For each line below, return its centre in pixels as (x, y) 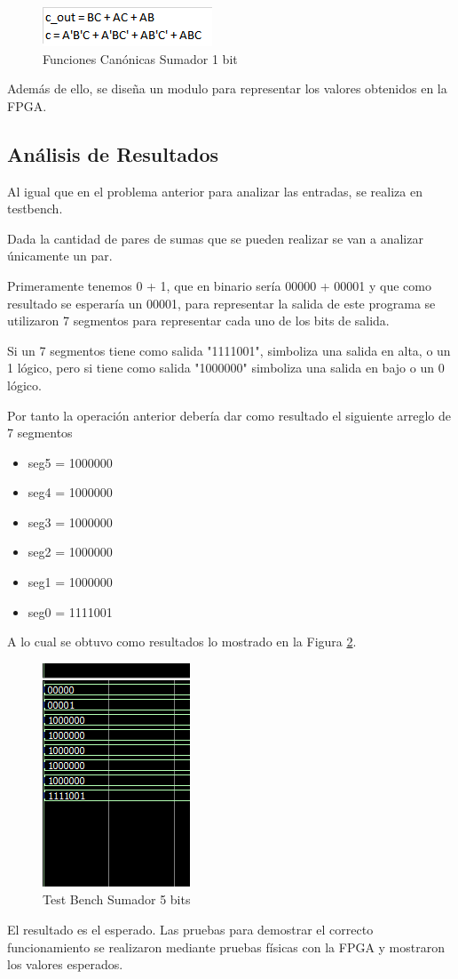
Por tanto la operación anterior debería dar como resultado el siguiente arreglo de (229, 415)
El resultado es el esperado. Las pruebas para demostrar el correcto (190, 930)
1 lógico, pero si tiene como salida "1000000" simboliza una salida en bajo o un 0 (226, 368)
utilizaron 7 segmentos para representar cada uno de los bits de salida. (198, 321)
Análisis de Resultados (113, 153)
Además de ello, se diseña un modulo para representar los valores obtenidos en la (227, 88)
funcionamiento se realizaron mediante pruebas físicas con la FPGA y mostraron (226, 947)
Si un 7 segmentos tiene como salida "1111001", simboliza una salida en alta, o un (229, 350)
